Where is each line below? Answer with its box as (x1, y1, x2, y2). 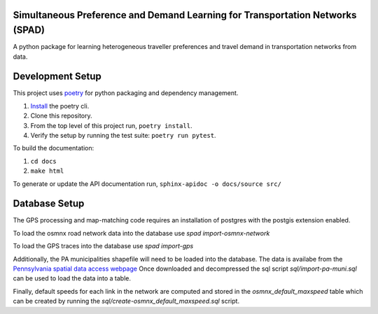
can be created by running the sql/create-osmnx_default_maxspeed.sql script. (13, 297, 240, 306)
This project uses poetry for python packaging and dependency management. (13, 89, 239, 97)
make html (30, 167, 64, 175)
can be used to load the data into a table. (13, 274, 132, 283)
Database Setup (13, 198, 85, 210)
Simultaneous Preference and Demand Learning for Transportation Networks (13, 9, 357, 21)
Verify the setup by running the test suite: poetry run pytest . (30, 131, 216, 139)
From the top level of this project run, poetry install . (30, 121, 192, 129)
